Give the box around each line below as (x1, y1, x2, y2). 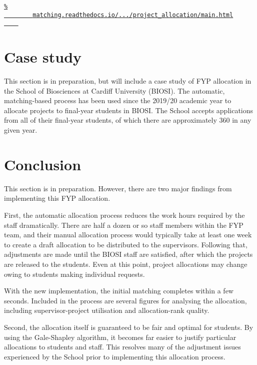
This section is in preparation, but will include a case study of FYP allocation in (4, 76, 251, 86)
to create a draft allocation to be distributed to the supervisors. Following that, (4, 239, 247, 249)
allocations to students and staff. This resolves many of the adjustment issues (4, 341, 241, 352)
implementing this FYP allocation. (4, 193, 110, 203)
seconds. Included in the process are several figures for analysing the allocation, (4, 295, 247, 305)
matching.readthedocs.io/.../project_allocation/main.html (32, 11, 233, 19)
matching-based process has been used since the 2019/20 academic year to (4, 95, 231, 106)
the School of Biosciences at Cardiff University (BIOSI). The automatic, (4, 85, 225, 96)
